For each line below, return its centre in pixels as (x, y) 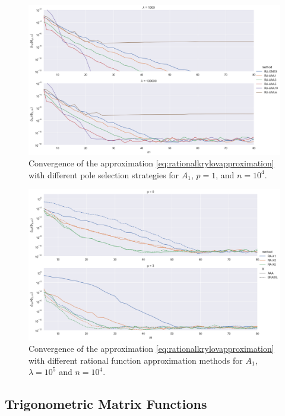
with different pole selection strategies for (104, 174)
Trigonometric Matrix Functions (106, 404)
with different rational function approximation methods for (136, 360)
